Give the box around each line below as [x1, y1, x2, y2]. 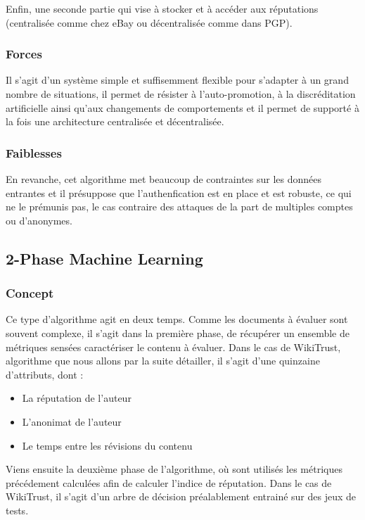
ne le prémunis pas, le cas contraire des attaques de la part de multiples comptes [6, 199, 353, 214]
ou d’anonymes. [6, 213, 72, 227]
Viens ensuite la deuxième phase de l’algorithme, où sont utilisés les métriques [6, 462, 342, 476]
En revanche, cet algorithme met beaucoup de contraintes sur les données [6, 172, 322, 186]
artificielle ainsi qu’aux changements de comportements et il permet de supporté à [6, 100, 359, 115]
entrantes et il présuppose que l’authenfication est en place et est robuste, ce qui [6, 185, 352, 200]
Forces [6, 45, 42, 63]
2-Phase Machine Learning [6, 247, 203, 269]
